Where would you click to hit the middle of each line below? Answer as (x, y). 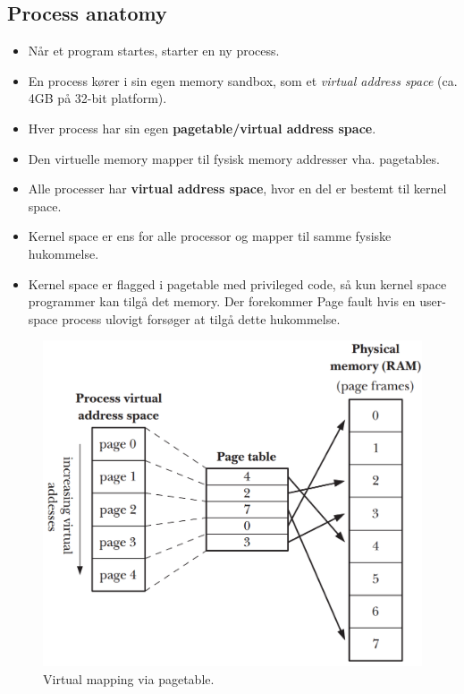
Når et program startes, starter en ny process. (154, 51)
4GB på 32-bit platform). (97, 98)
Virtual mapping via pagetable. (129, 678)
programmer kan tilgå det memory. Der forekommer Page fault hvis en (222, 301)
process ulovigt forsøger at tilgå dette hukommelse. (201, 318)
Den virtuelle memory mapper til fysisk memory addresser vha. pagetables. (234, 158)
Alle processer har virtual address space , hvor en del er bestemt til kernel (237, 188)
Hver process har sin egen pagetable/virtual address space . (202, 128)
